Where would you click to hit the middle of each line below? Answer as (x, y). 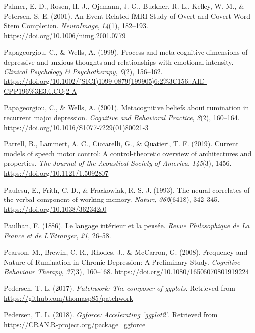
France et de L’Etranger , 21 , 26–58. (58, 235)
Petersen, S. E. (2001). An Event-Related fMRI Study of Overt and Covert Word (127, 16)
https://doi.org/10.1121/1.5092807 (56, 172)
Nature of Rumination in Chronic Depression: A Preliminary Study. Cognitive (122, 262)
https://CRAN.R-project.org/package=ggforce (75, 324)
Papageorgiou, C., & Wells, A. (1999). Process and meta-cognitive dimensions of (126, 52)
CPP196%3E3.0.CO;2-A (41, 91)
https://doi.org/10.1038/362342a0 (55, 209)
